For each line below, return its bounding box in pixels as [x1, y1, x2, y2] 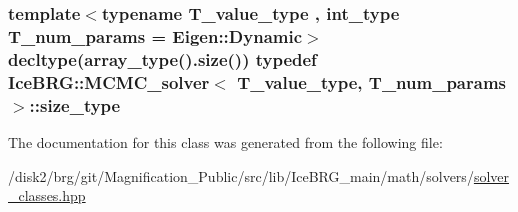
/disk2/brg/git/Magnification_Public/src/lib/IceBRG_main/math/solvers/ [8, 165, 474, 186]
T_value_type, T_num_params [237, 69, 506, 94]
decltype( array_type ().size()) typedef [8, 46, 317, 71]
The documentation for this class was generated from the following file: [8, 131, 443, 152]
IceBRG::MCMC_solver [8, 69, 210, 94]
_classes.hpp [8, 185, 86, 206]
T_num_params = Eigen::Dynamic [8, 23, 303, 48]
